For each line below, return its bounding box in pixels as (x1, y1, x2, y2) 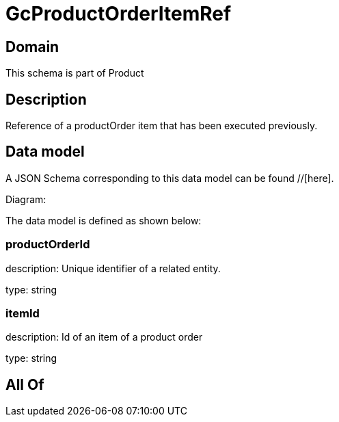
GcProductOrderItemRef (5, 2, 232, 25)
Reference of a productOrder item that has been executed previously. (5, 120, 318, 132)
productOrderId (5, 237, 90, 252)
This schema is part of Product (5, 67, 144, 79)
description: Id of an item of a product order (5, 331, 203, 343)
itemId (5, 306, 40, 320)
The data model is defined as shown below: (5, 214, 202, 226)
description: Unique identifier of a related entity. (5, 262, 221, 274)
